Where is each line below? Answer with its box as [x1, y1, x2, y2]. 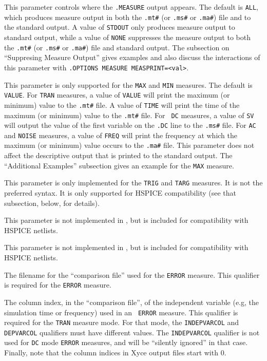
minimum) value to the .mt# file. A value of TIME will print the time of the [4, 99, 240, 110]
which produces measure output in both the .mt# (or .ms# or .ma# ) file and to [4, 11, 251, 22]
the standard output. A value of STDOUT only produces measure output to [4, 22, 235, 32]
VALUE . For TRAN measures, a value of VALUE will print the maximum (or [4, 89, 230, 100]
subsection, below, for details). [4, 197, 100, 208]
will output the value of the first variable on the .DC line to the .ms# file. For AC [4, 120, 256, 130]
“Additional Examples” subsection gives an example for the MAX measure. [4, 160, 234, 170]
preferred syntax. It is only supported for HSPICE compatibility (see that [4, 187, 237, 198]
